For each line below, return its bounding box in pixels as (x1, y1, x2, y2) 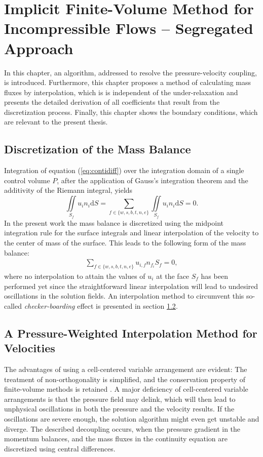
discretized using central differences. (4, 443, 116, 453)
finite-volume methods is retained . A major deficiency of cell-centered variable (4, 384, 248, 394)
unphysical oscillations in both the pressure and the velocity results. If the (4, 403, 235, 414)
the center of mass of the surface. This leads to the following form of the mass (4, 237, 246, 247)
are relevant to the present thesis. (4, 116, 108, 127)
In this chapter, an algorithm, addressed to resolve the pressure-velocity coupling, (4, 67, 257, 77)
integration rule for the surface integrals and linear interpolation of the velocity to (4, 227, 259, 238)
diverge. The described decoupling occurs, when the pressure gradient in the (4, 423, 241, 434)
